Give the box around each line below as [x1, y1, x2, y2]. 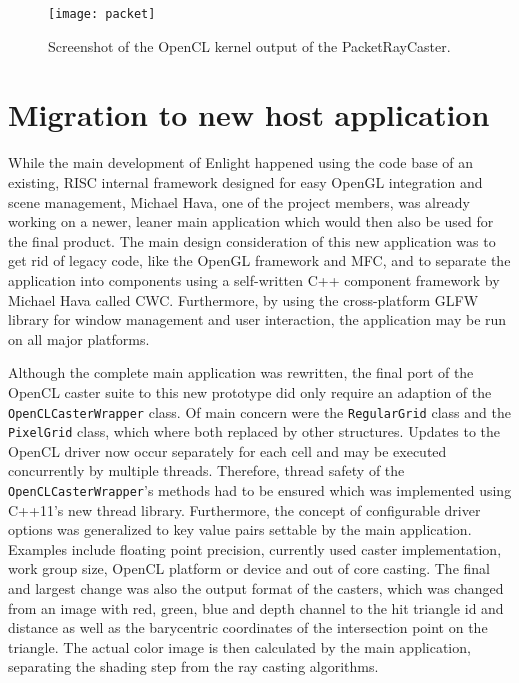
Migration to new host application [8, 94, 490, 135]
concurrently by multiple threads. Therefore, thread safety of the [8, 460, 405, 481]
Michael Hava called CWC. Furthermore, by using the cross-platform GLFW [8, 289, 479, 310]
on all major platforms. [8, 328, 150, 349]
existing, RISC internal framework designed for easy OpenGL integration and [8, 171, 483, 192]
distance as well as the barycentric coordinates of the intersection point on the [8, 617, 488, 638]
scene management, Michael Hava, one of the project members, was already [8, 191, 470, 212]
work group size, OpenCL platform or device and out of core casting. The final [8, 558, 490, 579]
